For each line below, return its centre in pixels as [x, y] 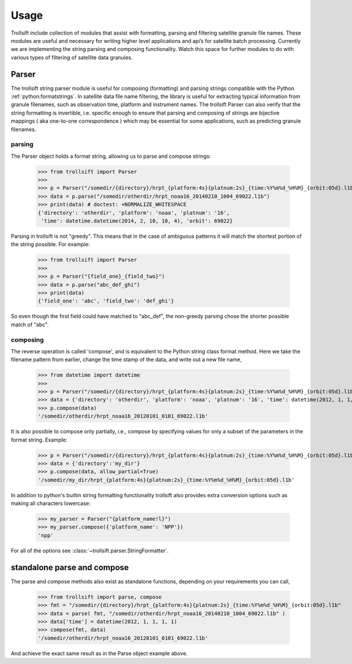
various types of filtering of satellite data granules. [72, 57]
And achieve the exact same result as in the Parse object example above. [99, 653]
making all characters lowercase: [51, 503]
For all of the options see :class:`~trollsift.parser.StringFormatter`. [90, 550]
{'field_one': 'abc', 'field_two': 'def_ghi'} [106, 301]
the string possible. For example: [50, 244]
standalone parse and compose [70, 567]
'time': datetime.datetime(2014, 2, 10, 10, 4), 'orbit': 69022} [137, 221]
